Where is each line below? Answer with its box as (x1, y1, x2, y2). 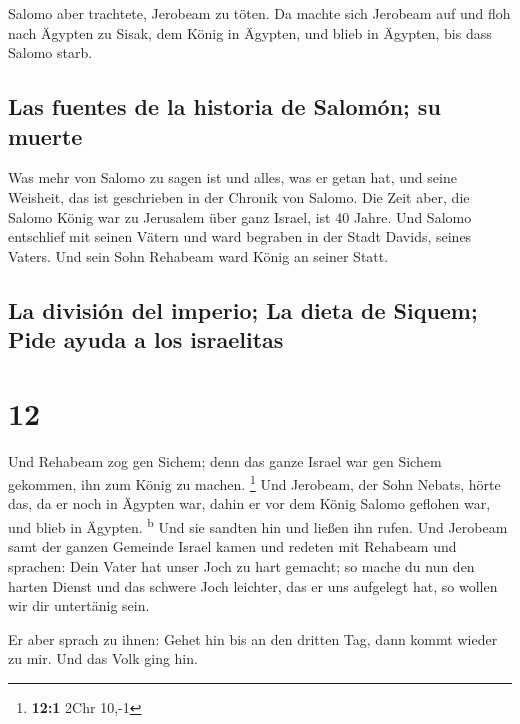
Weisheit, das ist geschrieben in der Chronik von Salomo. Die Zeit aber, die (8, 186, 470, 207)
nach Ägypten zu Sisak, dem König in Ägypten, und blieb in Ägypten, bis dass (8, 22, 492, 43)
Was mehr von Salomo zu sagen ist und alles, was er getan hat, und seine (8, 167, 457, 188)
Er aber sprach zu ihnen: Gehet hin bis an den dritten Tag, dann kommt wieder (8, 628, 498, 649)
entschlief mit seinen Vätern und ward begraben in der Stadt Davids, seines (8, 226, 472, 247)
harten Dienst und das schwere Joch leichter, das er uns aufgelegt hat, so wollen (8, 575, 498, 596)
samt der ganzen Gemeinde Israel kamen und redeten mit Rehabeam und (8, 536, 457, 557)
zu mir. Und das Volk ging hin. (8, 648, 198, 669)
